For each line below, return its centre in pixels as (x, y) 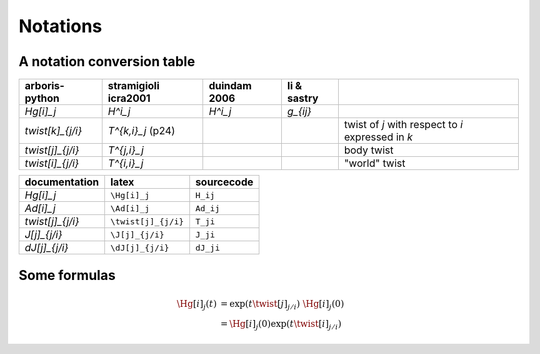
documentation (62, 182)
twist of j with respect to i (403, 125)
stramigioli (133, 86)
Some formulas (67, 275)
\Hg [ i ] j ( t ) (196, 305)
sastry (302, 98)
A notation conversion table (106, 61)
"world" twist (374, 163)
